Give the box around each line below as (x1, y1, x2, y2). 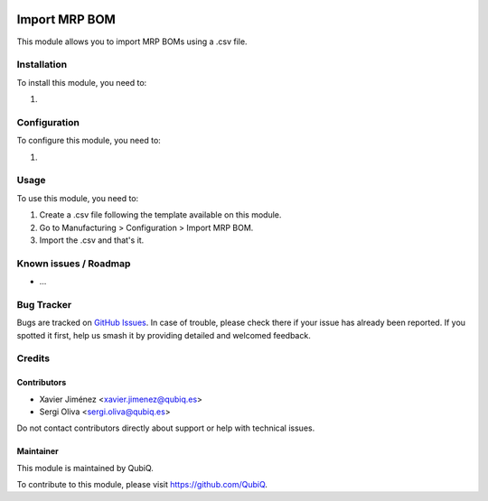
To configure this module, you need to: (16, 135, 162, 146)
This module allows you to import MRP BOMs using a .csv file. (16, 36, 248, 47)
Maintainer (16, 446, 59, 457)
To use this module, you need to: (16, 192, 139, 203)
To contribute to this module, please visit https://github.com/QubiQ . (16, 479, 268, 490)
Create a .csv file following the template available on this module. (39, 209, 282, 220)
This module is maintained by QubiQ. (16, 462, 154, 473)
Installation (16, 59, 68, 71)
